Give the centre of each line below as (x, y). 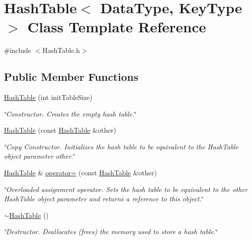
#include (18, 50)
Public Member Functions (71, 77)
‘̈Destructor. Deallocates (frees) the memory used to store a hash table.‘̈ (111, 231)
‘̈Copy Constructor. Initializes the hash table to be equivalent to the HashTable (121, 146)
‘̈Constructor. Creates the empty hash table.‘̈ (70, 113)
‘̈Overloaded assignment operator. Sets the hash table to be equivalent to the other (126, 189)
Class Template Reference (117, 27)
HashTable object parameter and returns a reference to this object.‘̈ (103, 199)
